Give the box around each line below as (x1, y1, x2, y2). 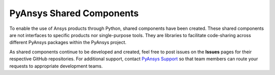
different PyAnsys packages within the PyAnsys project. (9, 40, 127, 46)
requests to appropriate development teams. (9, 63, 103, 69)
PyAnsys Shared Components (9, 8, 139, 19)
